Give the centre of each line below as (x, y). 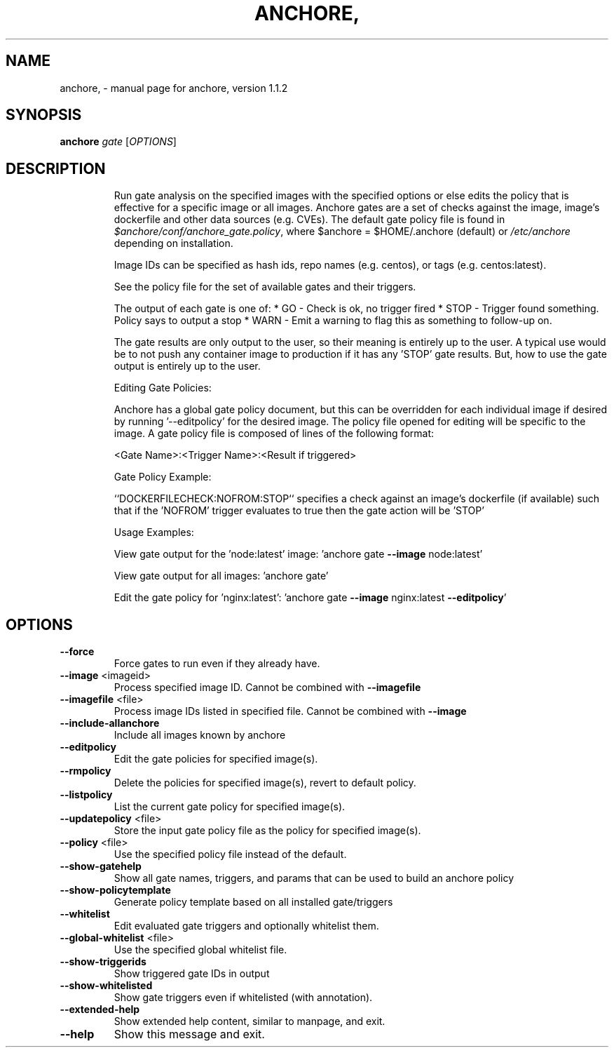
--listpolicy (86, 795)
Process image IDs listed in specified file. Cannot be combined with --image (290, 711)
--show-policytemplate (115, 890)
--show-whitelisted (106, 986)
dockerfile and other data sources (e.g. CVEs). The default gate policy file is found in (309, 220)
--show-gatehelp (101, 866)
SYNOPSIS (44, 115)
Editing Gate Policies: (163, 388)
